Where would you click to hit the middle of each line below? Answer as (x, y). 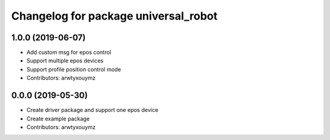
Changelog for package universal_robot (115, 16)
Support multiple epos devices (65, 61)
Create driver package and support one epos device (93, 110)
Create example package (58, 119)
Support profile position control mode (74, 69)
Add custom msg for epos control (69, 53)
